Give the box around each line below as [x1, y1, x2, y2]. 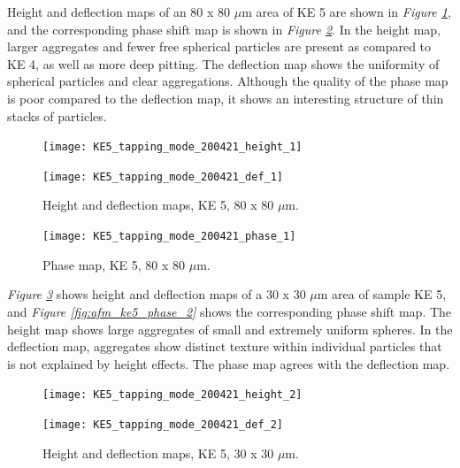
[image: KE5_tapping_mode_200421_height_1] [42, 141, 303, 154]
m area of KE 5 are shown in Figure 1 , [241, 3, 451, 20]
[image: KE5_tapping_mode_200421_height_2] [42, 388, 303, 402]
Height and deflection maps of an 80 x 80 [7, 3, 231, 20]
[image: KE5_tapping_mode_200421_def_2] [42, 418, 284, 431]
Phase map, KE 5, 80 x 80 [42, 255, 186, 273]
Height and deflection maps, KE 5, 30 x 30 [42, 443, 274, 462]
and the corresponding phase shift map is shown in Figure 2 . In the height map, [7, 19, 441, 38]
